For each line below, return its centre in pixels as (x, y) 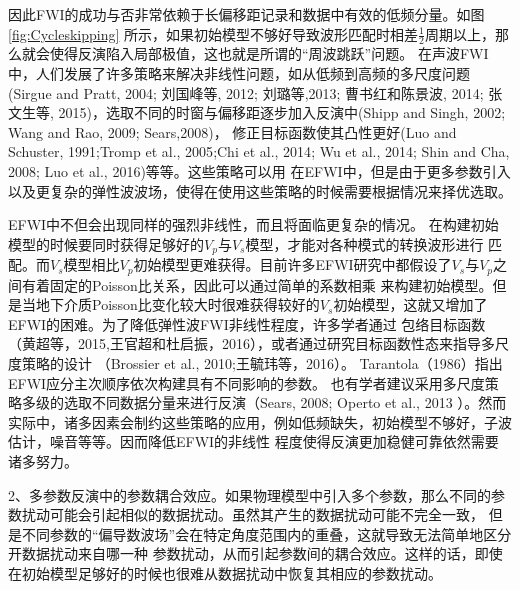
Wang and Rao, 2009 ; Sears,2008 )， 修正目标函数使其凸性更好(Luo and (232, 131)
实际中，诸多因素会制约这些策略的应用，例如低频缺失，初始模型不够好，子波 (260, 421)
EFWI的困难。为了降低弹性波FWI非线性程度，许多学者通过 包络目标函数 (247, 323)
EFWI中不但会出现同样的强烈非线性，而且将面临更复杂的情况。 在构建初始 (253, 224)
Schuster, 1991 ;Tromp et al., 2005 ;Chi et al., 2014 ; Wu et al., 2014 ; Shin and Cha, (259, 151)
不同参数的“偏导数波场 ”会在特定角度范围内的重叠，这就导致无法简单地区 (259, 533)
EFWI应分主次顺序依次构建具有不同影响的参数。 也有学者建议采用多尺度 (246, 382)
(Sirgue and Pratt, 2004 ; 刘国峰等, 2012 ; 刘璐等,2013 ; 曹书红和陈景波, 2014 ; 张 (255, 92)
